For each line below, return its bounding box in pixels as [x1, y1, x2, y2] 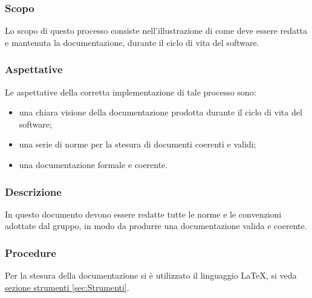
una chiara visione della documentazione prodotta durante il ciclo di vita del [19, 106, 302, 118]
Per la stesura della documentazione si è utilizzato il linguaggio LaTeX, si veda [5, 269, 297, 282]
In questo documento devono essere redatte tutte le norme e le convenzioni [5, 207, 282, 220]
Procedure [5, 245, 56, 260]
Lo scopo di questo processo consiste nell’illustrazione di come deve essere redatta [5, 24, 307, 37]
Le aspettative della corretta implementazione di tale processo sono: [5, 85, 256, 98]
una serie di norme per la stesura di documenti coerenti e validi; [19, 138, 256, 151]
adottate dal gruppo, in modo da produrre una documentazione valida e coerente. [5, 219, 307, 232]
